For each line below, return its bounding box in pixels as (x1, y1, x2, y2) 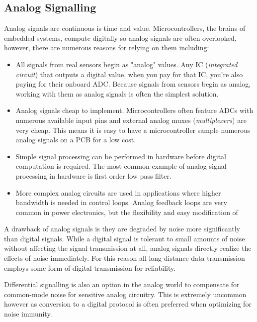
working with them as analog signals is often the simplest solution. (15, 88, 219, 99)
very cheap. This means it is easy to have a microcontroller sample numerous (15, 124, 251, 135)
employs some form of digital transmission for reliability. (4, 262, 176, 273)
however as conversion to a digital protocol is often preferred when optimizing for (4, 299, 252, 309)
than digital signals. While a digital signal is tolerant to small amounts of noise (4, 233, 245, 243)
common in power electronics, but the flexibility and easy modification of (15, 207, 238, 217)
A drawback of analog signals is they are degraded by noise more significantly (4, 223, 240, 234)
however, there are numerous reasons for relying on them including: (4, 42, 209, 53)
